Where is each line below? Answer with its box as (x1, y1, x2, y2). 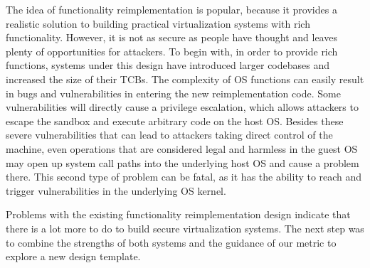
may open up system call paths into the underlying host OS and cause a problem (6, 155, 359, 170)
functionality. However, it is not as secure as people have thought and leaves (6, 30, 337, 45)
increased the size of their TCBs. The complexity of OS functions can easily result (6, 71, 364, 86)
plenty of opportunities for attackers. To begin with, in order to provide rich (6, 43, 338, 58)
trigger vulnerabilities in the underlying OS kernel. (6, 183, 226, 198)
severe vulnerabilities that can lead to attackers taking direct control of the (6, 127, 333, 142)
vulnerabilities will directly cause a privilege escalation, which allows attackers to (6, 100, 359, 114)
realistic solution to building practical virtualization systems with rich (6, 16, 310, 31)
